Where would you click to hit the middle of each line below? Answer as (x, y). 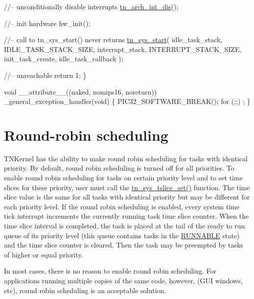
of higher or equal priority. (44, 254)
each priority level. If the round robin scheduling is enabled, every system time (122, 206)
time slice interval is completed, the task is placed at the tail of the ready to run (125, 226)
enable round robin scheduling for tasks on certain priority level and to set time (123, 178)
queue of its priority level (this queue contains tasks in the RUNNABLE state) (122, 235)
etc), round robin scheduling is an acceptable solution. (85, 290)
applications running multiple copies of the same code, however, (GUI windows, (123, 280)
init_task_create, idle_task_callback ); (64, 59)
